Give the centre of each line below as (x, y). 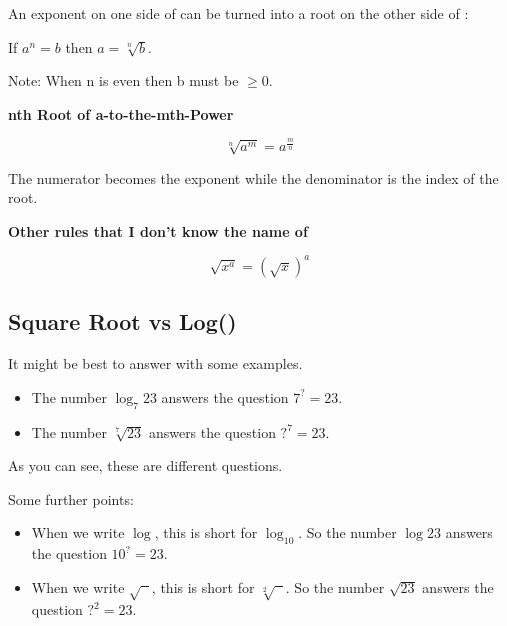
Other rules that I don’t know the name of (158, 230)
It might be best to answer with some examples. (155, 363)
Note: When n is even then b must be (123, 80)
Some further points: (71, 498)
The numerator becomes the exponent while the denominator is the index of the (253, 177)
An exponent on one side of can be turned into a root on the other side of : (238, 13)
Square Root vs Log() (122, 321)
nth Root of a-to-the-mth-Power (121, 113)
